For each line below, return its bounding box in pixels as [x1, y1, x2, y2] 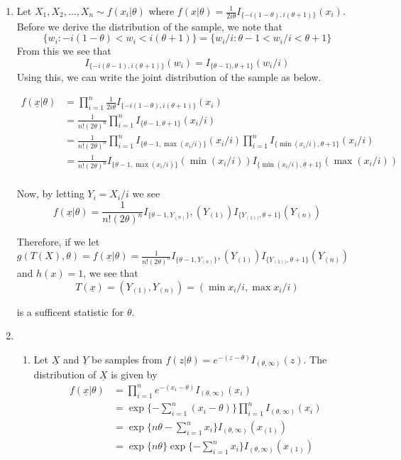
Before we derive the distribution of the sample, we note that [16, 18, 282, 33]
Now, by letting [16, 186, 84, 201]
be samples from [91, 351, 163, 366]
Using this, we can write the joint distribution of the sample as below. [16, 70, 322, 84]
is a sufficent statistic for [16, 304, 124, 319]
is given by [111, 367, 158, 382]
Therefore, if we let [16, 234, 100, 249]
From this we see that [16, 43, 111, 58]
